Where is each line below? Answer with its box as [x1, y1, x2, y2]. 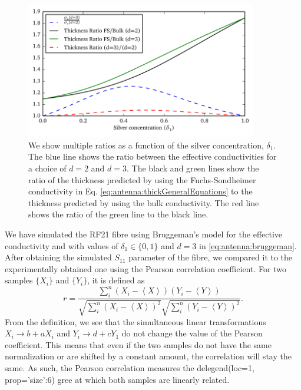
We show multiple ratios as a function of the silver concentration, [28, 138, 264, 151]
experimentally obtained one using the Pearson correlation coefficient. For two [5, 262, 286, 275]
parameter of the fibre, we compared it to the [128, 251, 293, 263]
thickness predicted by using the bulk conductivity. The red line [28, 196, 259, 209]
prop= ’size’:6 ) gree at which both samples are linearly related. [5, 373, 230, 385]
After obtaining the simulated [5, 251, 112, 263]
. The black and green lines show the [126, 162, 259, 174]
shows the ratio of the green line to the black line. [28, 208, 209, 220]
